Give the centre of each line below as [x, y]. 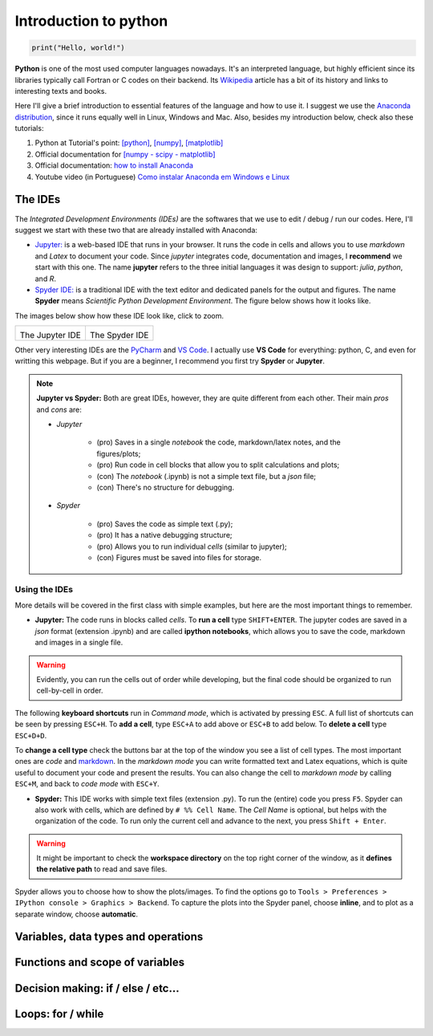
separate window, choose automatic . [77, 914]
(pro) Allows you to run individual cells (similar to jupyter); [192, 546]
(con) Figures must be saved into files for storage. [179, 557]
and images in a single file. [79, 643]
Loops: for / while [59, 1014]
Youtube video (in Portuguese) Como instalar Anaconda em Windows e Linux [162, 177]
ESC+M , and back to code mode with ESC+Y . [87, 784]
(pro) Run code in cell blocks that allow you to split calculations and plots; [218, 465]
